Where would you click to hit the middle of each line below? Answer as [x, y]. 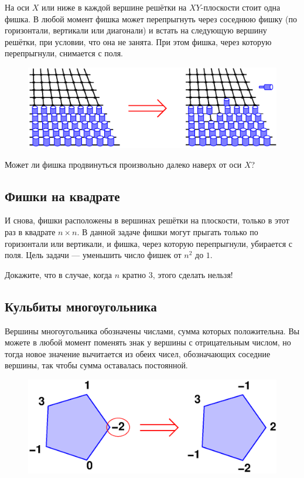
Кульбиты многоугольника [81, 306]
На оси [17, 7]
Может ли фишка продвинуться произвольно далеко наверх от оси [123, 164]
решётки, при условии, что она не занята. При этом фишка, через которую [138, 41]
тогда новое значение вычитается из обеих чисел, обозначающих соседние [138, 353]
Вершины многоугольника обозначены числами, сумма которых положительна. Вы [152, 330]
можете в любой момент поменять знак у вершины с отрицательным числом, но [148, 342]
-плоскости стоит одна [240, 7]
